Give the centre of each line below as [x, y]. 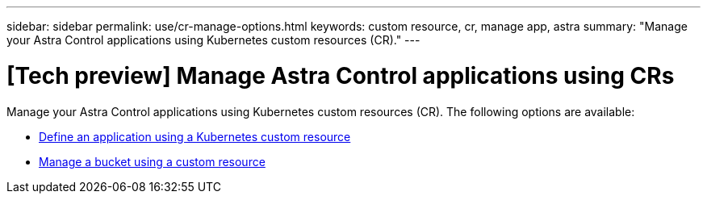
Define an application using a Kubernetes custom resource [195, 136]
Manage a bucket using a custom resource [152, 161]
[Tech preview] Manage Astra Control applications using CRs [341, 75]
